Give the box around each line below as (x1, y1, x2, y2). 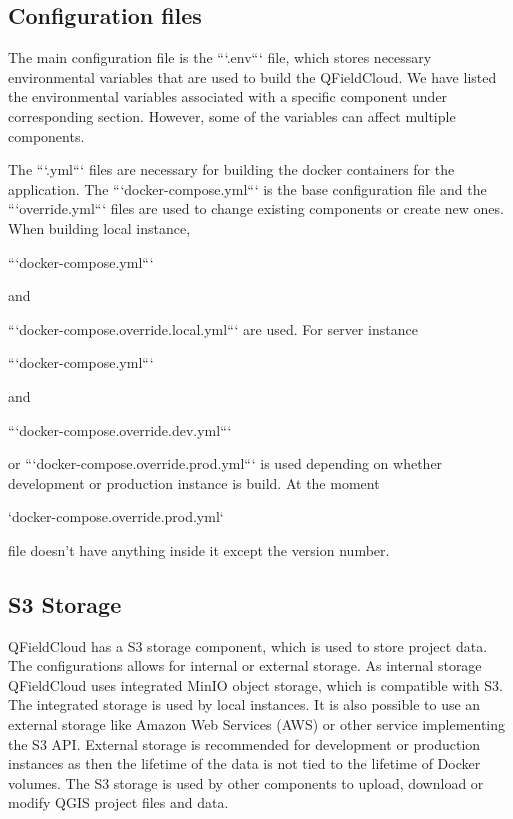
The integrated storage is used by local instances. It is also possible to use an (8, 694, 481, 715)
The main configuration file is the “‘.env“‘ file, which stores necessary (8, 47, 432, 68)
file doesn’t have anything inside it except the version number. (8, 539, 390, 560)
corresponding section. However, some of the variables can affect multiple (8, 105, 456, 126)
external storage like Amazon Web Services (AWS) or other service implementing (8, 714, 506, 735)
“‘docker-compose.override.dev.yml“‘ (8, 419, 232, 440)
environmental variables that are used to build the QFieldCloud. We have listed (8, 66, 497, 87)
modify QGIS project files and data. (8, 792, 229, 813)
